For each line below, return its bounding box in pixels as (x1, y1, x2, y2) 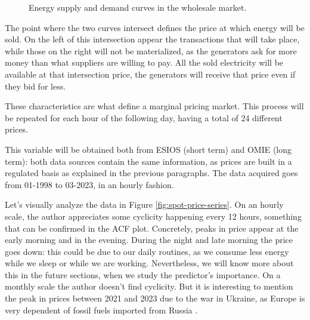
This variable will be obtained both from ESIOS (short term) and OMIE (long (5, 143, 292, 155)
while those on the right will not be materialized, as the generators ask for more (5, 44, 297, 57)
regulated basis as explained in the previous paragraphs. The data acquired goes (5, 167, 298, 179)
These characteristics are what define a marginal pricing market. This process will (5, 100, 304, 112)
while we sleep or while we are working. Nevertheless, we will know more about (5, 257, 294, 269)
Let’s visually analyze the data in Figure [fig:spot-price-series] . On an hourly (5, 198, 284, 211)
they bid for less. (5, 79, 66, 92)
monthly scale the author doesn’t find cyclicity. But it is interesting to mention (5, 280, 293, 293)
